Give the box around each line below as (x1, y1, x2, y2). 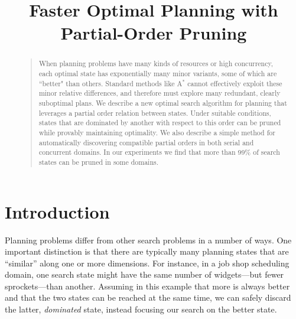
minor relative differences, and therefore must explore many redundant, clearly (38, 88, 281, 98)
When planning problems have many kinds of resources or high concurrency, (38, 58, 274, 69)
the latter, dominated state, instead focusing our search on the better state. (5, 303, 277, 315)
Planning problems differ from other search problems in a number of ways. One (5, 233, 292, 246)
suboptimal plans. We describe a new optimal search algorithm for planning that (38, 97, 287, 108)
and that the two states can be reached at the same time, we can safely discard (5, 291, 291, 304)
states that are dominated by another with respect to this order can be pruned (38, 118, 281, 128)
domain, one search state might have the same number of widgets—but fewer (5, 268, 284, 281)
